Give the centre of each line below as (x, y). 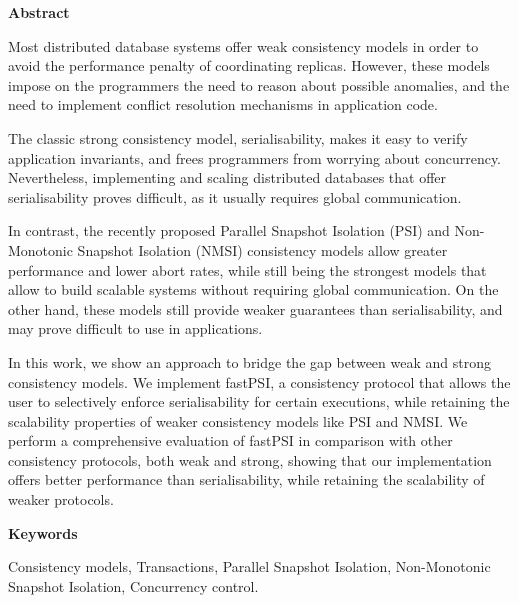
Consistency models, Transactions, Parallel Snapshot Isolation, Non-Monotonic (249, 566)
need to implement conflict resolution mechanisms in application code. (223, 104)
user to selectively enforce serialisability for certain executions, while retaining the (259, 401)
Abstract (39, 12)
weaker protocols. (61, 499)
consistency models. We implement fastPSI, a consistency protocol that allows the (259, 381)
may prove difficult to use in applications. (135, 328)
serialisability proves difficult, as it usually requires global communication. (235, 196)
